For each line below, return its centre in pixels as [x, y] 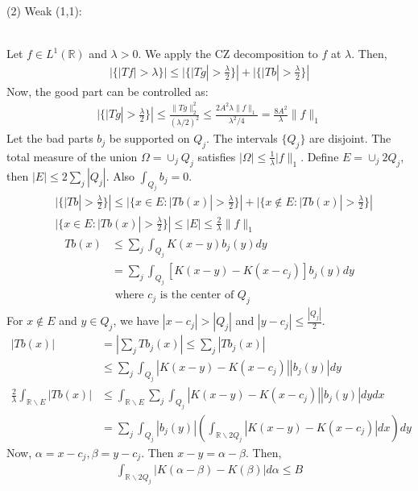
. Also [120, 175]
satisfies [217, 156]
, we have [136, 320]
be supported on [149, 138]
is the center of [197, 295]
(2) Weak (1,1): [44, 10]
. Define [320, 156]
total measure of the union [72, 156]
